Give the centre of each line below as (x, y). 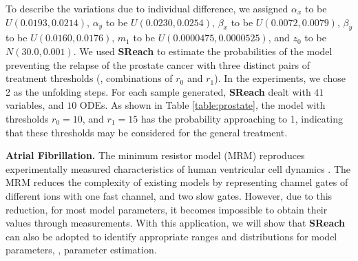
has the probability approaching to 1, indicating (242, 118)
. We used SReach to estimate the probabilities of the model (203, 51)
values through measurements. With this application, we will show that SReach (175, 223)
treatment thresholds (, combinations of (89, 78)
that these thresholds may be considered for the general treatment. (147, 132)
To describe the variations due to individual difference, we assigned (147, 8)
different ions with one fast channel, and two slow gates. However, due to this (169, 195)
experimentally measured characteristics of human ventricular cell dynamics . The (178, 168)
